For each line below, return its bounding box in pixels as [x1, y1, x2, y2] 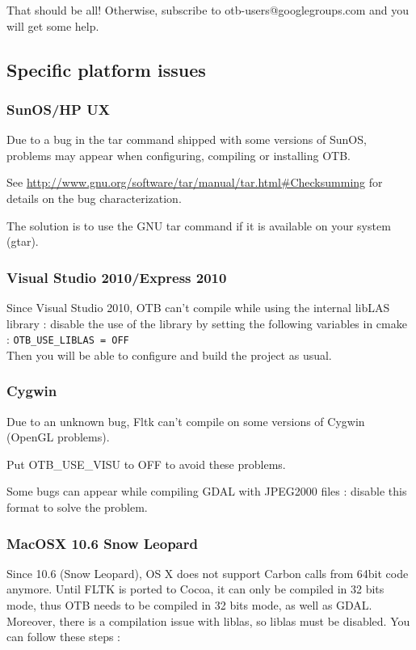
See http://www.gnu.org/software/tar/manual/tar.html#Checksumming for [6, 174, 383, 191]
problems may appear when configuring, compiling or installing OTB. [6, 146, 351, 163]
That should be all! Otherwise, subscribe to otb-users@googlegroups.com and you [6, 2, 410, 18]
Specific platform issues [6, 57, 206, 82]
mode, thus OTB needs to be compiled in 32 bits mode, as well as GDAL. [6, 597, 372, 613]
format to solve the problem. [6, 499, 148, 515]
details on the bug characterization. [6, 189, 182, 206]
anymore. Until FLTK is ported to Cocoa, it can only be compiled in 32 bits [6, 580, 384, 597]
